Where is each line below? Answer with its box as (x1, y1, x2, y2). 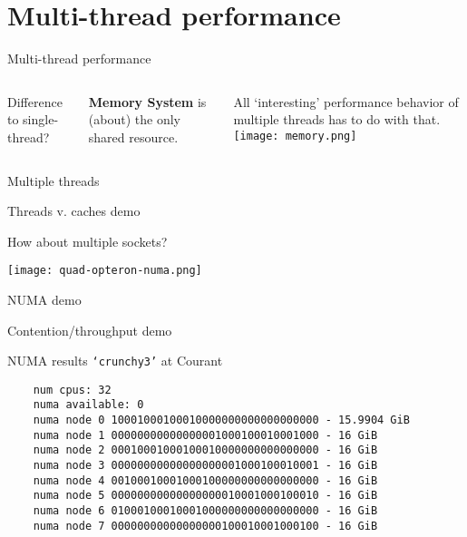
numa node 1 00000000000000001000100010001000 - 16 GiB (33, 428, 378, 442)
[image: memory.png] (233, 129, 357, 142)
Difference (7, 92, 63, 111)
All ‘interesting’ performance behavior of (233, 92, 459, 111)
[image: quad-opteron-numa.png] (7, 264, 202, 278)
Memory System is (88, 92, 207, 111)
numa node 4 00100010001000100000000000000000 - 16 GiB (33, 474, 378, 487)
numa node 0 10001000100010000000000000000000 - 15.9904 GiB (33, 414, 410, 427)
